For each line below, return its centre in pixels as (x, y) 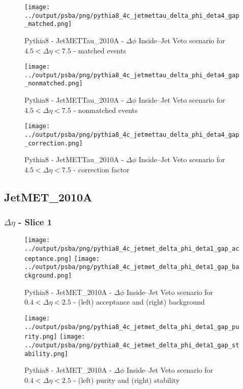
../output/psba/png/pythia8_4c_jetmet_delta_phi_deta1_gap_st (132, 345)
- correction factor (101, 169)
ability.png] (46, 354)
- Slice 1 (35, 222)
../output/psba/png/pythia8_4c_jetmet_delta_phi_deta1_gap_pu (132, 327)
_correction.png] (54, 143)
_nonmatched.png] (54, 84)
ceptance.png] (48, 259)
